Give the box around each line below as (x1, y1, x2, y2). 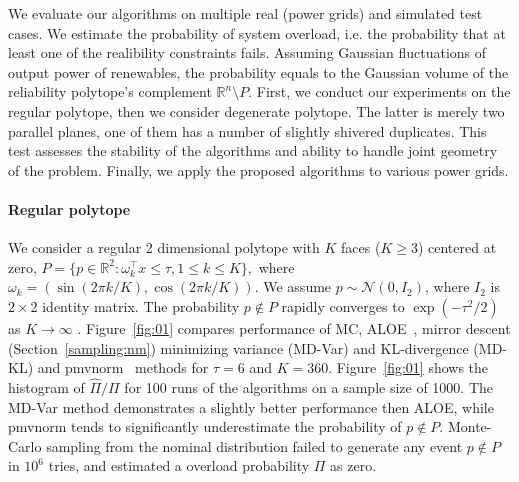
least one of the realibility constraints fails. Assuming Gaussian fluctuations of (8, 42, 487, 63)
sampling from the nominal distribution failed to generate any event (46, 435, 463, 456)
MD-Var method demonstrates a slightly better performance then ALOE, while (8, 396, 494, 417)
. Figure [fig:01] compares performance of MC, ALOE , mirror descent (77, 317, 511, 338)
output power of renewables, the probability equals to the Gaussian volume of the (8, 61, 509, 82)
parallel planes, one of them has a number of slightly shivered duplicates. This (8, 120, 487, 141)
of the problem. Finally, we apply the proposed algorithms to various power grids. (8, 159, 509, 180)
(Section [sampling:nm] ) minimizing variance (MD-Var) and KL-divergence (8, 337, 469, 358)
